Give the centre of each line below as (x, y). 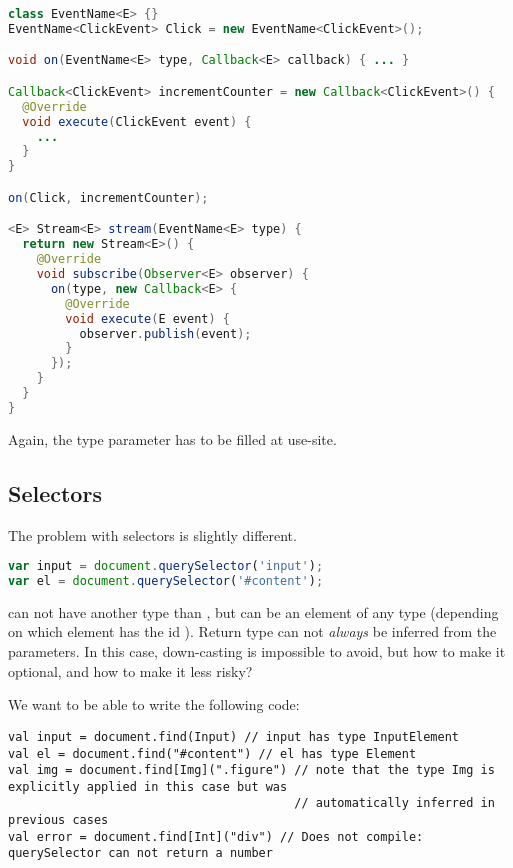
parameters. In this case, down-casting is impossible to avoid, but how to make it (257, 651)
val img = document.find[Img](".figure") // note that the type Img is (251, 770)
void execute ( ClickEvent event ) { (137, 121)
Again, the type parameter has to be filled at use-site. (172, 438)
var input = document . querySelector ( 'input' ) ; (166, 566)
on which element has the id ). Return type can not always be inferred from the (252, 631)
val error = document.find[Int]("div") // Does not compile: (216, 836)
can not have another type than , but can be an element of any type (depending (253, 611)
